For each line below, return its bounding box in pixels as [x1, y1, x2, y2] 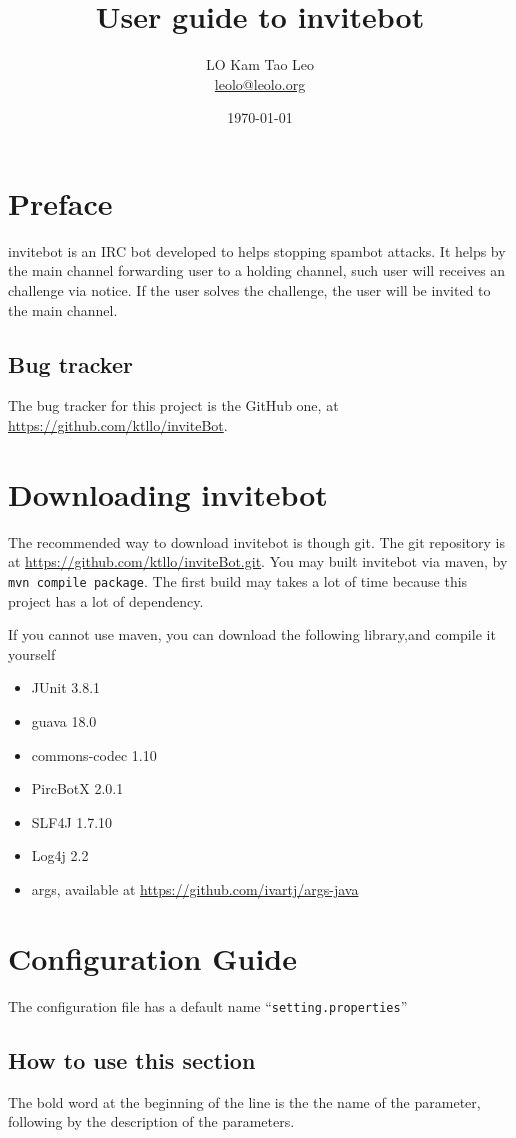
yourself [8, 643, 56, 664]
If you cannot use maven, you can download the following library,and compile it [8, 624, 496, 645]
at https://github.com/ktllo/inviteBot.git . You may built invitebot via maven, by [8, 551, 508, 572]
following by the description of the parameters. [8, 1111, 295, 1132]
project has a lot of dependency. [8, 590, 204, 611]
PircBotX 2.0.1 [31, 778, 124, 799]
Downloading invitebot [8, 473, 328, 514]
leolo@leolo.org [214, 73, 306, 94]
